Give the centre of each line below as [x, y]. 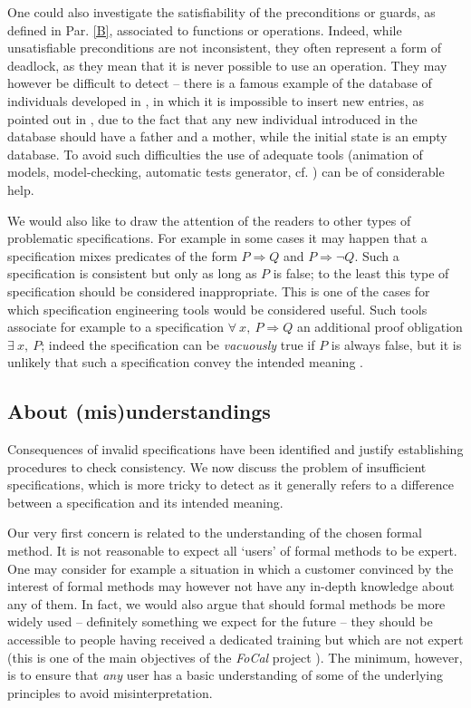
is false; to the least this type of [361, 273]
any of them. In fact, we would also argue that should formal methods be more [226, 603]
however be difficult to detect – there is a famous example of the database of [220, 83]
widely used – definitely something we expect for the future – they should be [220, 621]
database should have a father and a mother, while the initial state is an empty [227, 136]
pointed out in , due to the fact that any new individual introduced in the [212, 118]
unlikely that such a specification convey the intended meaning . [185, 362]
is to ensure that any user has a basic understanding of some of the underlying [226, 675]
